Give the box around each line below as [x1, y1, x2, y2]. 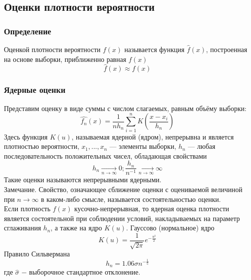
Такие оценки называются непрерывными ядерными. [4, 174, 162, 185]
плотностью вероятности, [4, 141, 79, 151]
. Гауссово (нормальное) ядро [126, 223, 215, 233]
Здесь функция [4, 131, 48, 141]
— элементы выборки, [109, 141, 176, 151]
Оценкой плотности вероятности [4, 44, 100, 54]
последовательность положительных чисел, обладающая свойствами [4, 150, 207, 161]
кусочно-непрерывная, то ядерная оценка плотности [74, 203, 229, 214]
